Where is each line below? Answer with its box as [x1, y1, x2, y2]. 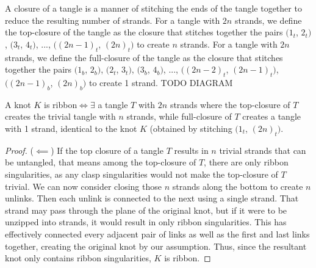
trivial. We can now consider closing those [5, 179, 162, 192]
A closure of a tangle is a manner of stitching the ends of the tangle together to [5, 2, 302, 14]
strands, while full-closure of [126, 110, 232, 123]
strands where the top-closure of [170, 98, 290, 110]
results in [174, 143, 209, 156]
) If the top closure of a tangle [51, 143, 163, 156]
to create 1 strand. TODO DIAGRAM [88, 76, 233, 89]
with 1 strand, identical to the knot [5, 121, 137, 134]
